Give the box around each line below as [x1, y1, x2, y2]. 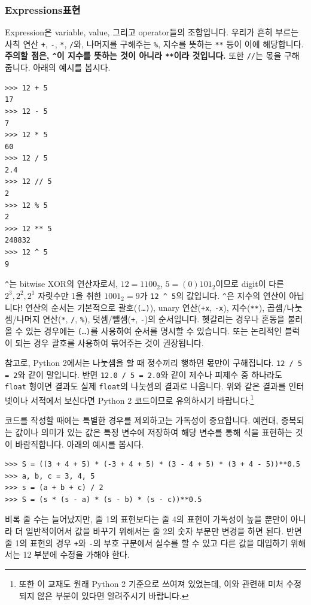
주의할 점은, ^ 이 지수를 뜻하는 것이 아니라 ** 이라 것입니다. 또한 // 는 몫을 [5, 49, 282, 62]
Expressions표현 [5, 2, 81, 17]
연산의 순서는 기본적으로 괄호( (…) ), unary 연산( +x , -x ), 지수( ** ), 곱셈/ [25, 301, 287, 313]
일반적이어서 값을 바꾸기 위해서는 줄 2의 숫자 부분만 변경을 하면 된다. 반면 [26, 525, 302, 537]
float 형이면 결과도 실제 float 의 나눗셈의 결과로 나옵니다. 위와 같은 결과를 [5, 380, 286, 392]
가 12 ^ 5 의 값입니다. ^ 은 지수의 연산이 [139, 289, 286, 301]
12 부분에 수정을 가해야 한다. [23, 548, 130, 561]
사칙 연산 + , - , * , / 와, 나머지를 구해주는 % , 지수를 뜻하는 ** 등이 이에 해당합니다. [5, 37, 304, 50]
